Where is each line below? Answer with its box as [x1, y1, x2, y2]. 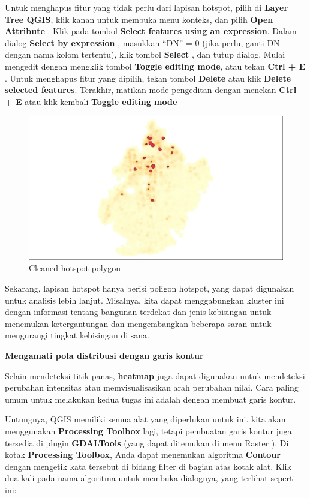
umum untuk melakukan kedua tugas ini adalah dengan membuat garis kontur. [5, 392, 296, 405]
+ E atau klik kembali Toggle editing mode [5, 95, 177, 107]
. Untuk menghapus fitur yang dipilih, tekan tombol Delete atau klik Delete [5, 71, 291, 84]
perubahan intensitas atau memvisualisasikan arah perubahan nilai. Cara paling [5, 381, 299, 394]
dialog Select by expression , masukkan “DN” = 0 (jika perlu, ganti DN [5, 36, 280, 49]
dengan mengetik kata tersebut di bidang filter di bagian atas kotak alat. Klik [5, 460, 291, 472]
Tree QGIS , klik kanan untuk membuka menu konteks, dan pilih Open [5, 13, 273, 25]
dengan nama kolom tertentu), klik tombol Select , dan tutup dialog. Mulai [5, 48, 285, 61]
